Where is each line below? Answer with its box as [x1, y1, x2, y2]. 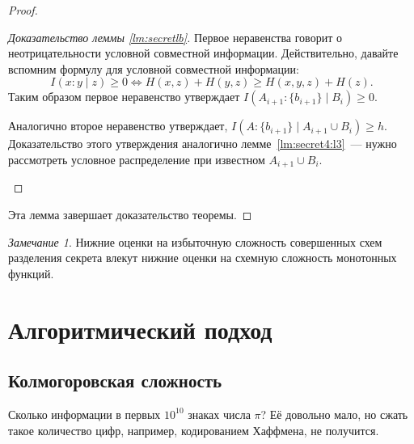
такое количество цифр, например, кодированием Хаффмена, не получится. [8, 421, 379, 438]
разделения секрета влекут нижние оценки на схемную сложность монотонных [8, 249, 397, 266]
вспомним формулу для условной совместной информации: [8, 60, 299, 77]
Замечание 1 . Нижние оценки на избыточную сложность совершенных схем [8, 233, 382, 250]
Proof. [8, 2, 38, 18]
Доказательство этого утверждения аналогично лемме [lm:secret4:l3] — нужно [8, 135, 397, 152]
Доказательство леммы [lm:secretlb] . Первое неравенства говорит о [8, 28, 342, 45]
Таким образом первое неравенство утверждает [8, 88, 240, 105]
